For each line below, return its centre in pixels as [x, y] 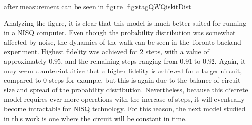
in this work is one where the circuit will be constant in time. [96, 118]
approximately [25, 61]
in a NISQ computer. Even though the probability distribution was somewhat [120, 32]
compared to [23, 80]
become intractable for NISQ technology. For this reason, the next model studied [125, 108]
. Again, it [230, 61]
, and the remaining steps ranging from [119, 61]
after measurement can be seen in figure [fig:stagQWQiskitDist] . [99, 6]
